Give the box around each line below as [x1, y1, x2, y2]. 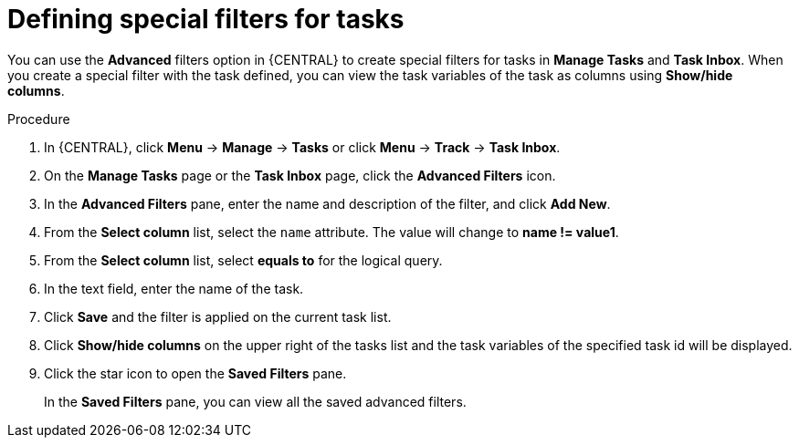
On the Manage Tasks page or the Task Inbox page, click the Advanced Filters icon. [44, 167, 556, 183]
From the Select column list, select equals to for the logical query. [44, 252, 443, 268]
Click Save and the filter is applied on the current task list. [44, 308, 392, 325]
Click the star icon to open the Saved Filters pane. [44, 365, 347, 381]
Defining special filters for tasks [7, 4, 405, 35]
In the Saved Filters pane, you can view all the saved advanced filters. [44, 393, 467, 409]
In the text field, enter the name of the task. [44, 280, 304, 296]
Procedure [7, 110, 70, 127]
